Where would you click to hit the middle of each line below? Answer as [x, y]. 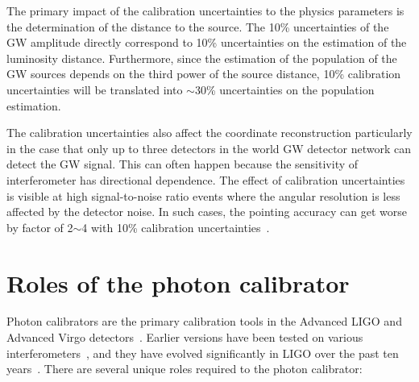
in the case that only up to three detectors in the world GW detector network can [209, 148]
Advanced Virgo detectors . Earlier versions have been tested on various [185, 337]
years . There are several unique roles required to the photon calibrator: [185, 369]
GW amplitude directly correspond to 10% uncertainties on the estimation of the [207, 42]
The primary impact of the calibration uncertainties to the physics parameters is [205, 10]
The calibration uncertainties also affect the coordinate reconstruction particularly [209, 133]
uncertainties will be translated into [95, 89]
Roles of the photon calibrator [178, 282]
